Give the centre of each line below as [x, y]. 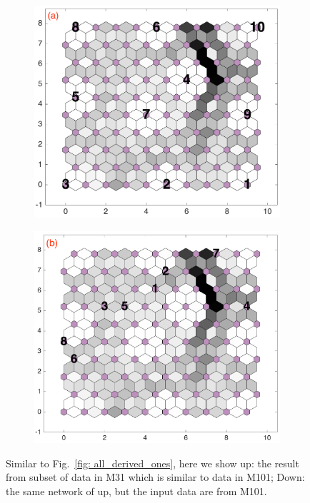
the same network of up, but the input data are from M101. [136, 491]
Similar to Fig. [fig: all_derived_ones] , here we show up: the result [152, 463]
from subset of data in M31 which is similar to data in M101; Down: [155, 477]
